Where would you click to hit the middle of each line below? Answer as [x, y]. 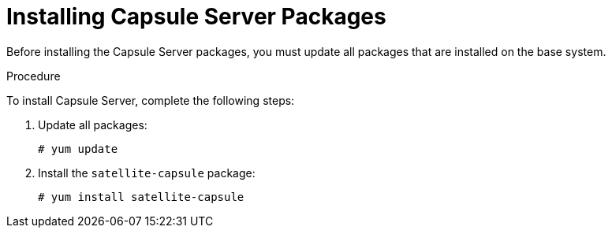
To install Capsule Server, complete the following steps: [151, 100]
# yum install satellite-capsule [141, 197]
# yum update [78, 149]
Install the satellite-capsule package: [147, 173]
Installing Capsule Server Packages [196, 17]
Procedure [34, 76]
